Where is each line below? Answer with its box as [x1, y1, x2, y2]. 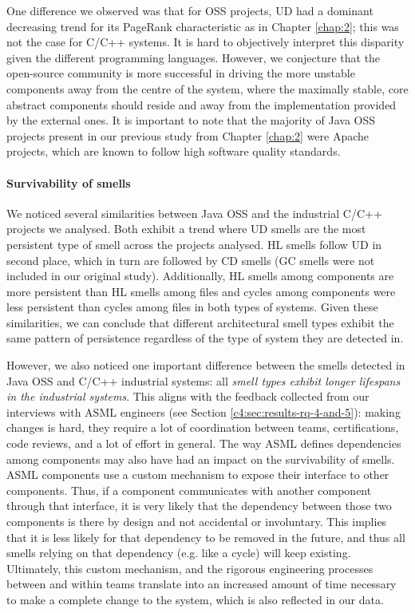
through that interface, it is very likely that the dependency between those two [6, 497, 392, 514]
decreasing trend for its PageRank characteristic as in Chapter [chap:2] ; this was [6, 18, 399, 34]
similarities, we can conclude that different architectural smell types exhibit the [6, 314, 394, 330]
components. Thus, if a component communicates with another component [6, 481, 372, 498]
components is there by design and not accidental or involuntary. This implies [6, 513, 387, 530]
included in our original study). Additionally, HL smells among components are [6, 267, 394, 284]
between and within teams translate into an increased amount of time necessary [6, 575, 397, 592]
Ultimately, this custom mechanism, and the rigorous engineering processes [6, 560, 373, 576]
